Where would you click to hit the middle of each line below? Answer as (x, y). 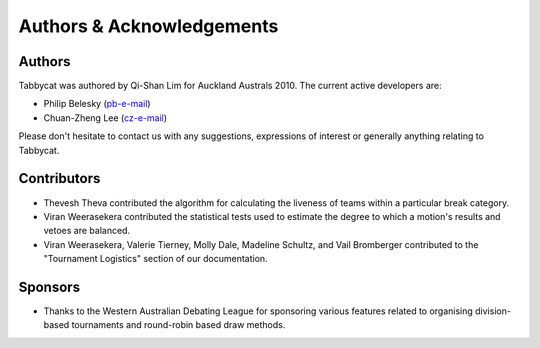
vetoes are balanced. (86, 231)
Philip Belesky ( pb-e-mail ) (97, 104)
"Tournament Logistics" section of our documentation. (156, 259)
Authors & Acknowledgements (148, 26)
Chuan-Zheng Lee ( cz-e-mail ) (105, 117)
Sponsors (49, 286)
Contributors (59, 178)
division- (493, 311)
